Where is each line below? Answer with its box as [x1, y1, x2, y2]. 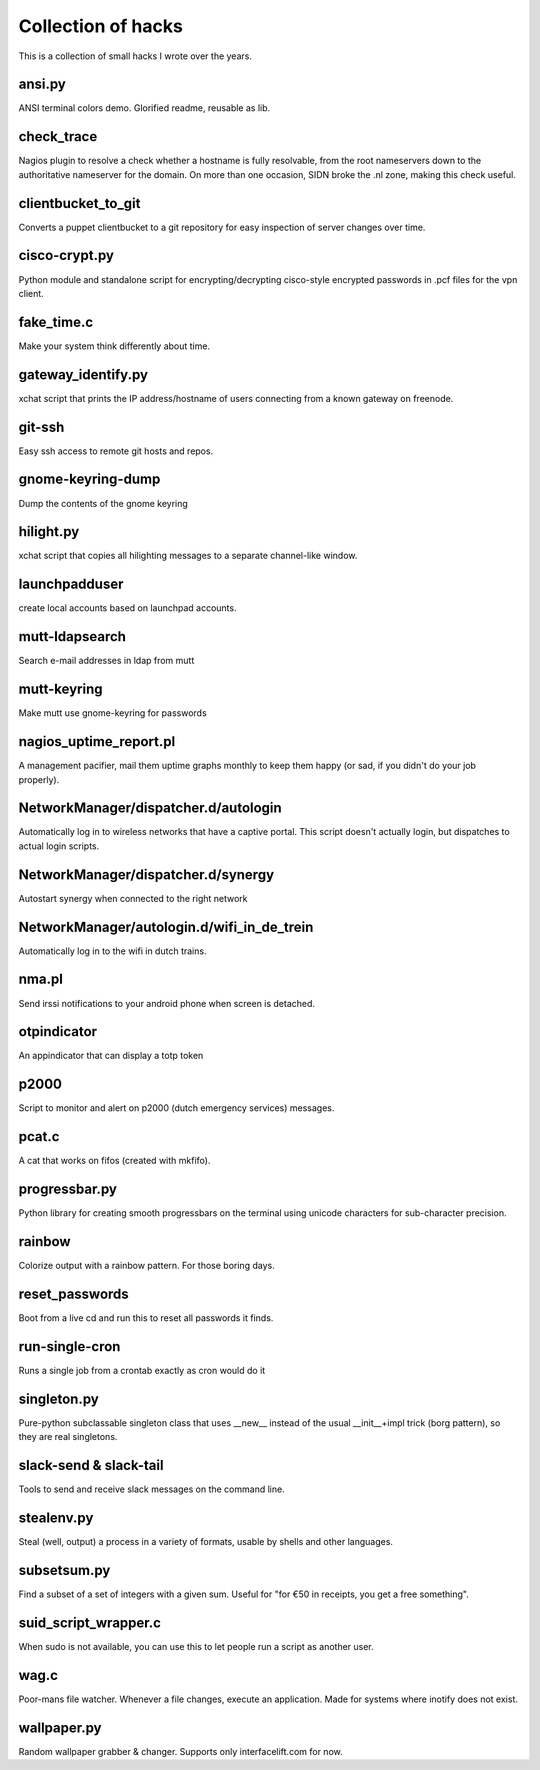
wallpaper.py [18, 1719, 102, 1736]
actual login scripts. [18, 840, 100, 852]
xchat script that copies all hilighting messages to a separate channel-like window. [18, 550, 358, 562]
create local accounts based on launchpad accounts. [18, 602, 237, 614]
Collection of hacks [18, 15, 184, 37]
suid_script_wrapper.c [18, 1614, 162, 1631]
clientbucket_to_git [18, 195, 141, 212]
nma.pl [18, 971, 64, 988]
